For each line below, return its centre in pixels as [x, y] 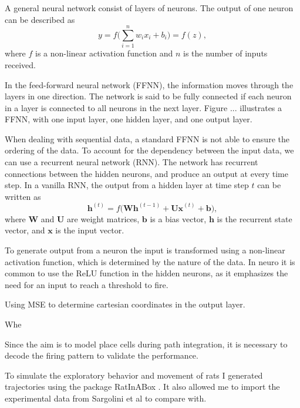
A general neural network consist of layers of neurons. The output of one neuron [149, 8]
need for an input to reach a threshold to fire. [87, 284]
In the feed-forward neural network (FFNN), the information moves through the [149, 84]
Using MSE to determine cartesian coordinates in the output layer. [125, 304]
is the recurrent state [255, 218]
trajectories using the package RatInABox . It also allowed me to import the [142, 387]
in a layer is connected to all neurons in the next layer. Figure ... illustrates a [144, 107]
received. [20, 64]
